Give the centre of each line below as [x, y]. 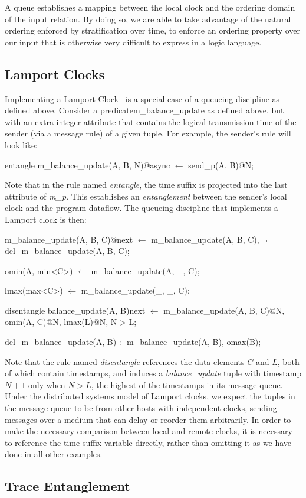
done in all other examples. [54, 454]
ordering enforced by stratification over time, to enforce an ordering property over [153, 30]
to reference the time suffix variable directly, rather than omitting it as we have [148, 442]
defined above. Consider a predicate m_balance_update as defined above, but [144, 110]
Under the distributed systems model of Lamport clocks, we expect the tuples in [150, 396]
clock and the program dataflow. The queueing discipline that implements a [142, 208]
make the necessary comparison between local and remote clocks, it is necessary [149, 431]
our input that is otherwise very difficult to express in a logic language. [133, 42]
